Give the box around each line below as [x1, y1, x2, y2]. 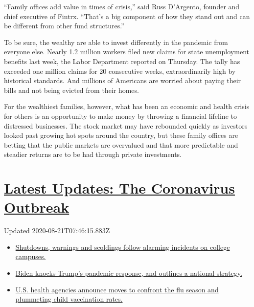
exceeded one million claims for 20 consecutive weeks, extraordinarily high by [4, 66, 236, 76]
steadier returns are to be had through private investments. [4, 149, 182, 159]
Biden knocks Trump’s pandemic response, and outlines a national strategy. [15, 268, 242, 278]
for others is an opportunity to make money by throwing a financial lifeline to [4, 110, 237, 121]
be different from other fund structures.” [4, 21, 124, 31]
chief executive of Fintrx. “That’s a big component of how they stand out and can [4, 11, 250, 21]
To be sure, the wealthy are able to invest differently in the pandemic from [4, 37, 228, 47]
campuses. [15, 251, 46, 262]
